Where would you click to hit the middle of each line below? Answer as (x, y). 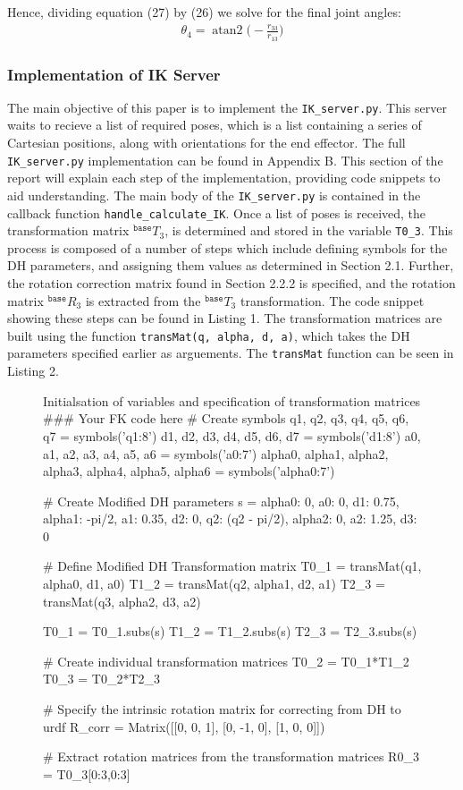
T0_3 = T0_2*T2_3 (102, 679)
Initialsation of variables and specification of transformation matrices (232, 400)
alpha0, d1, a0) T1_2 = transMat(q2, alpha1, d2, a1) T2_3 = (214, 584)
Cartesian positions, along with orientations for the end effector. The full (206, 143)
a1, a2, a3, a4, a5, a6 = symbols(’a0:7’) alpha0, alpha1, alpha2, (216, 453)
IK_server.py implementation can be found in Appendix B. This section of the (225, 160)
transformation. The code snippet (332, 300)
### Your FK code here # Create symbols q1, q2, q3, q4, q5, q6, (226, 418)
